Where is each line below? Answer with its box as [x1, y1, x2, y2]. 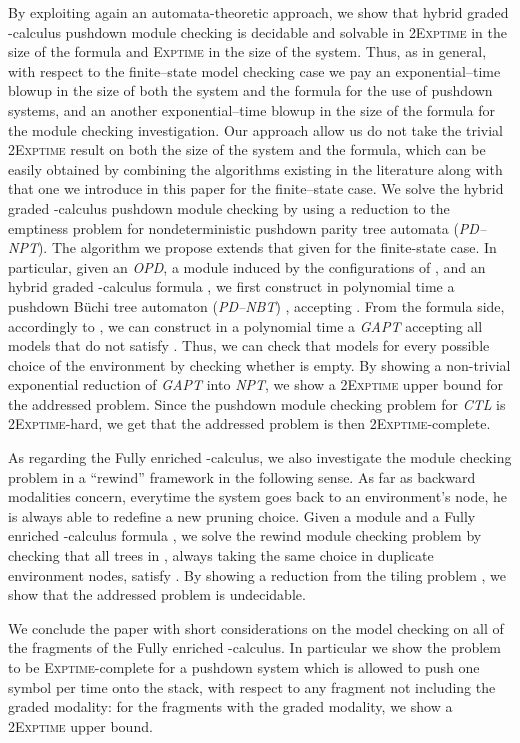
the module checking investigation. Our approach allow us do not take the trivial [8, 119, 503, 140]
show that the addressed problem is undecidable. [8, 584, 306, 605]
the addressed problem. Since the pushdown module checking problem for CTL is [8, 393, 506, 414]
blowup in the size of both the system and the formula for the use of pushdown [8, 80, 493, 101]
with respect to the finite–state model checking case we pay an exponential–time [8, 60, 501, 81]
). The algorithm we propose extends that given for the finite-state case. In [37, 237, 497, 258]
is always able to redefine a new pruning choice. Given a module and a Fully [8, 505, 476, 526]
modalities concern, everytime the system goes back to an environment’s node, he [8, 486, 507, 507]
